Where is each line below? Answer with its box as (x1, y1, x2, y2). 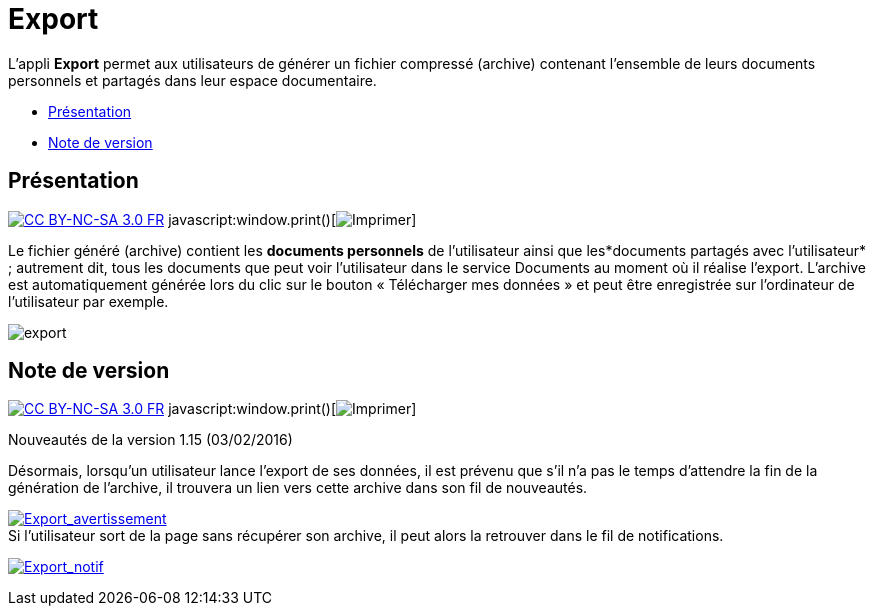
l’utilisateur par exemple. (8, 292, 169, 310)
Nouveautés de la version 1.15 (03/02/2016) (8, 431, 293, 449)
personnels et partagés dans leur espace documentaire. (8, 71, 377, 89)
